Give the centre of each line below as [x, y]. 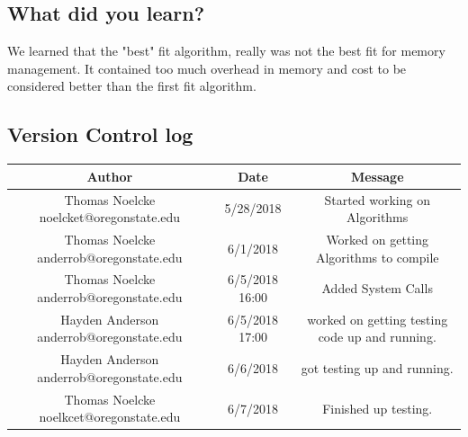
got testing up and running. [377, 368]
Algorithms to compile [377, 257]
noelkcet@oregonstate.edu [110, 417]
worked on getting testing [378, 319]
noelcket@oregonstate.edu [110, 217]
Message [377, 176]
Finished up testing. [378, 408]
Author [110, 176]
